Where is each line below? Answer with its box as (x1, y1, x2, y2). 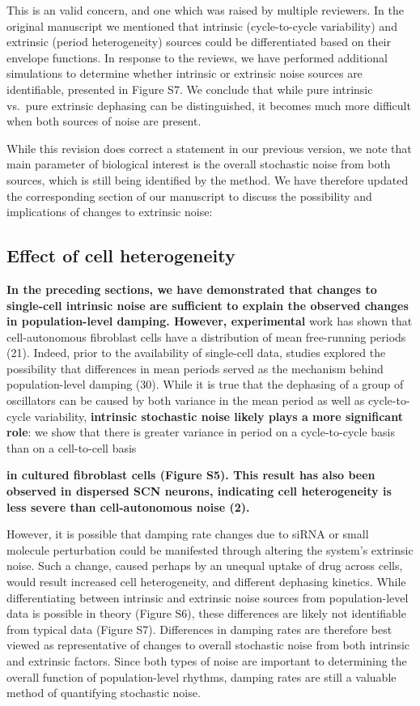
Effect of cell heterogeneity (6, 243, 235, 268)
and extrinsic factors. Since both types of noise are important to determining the (6, 652, 407, 669)
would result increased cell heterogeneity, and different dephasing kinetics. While (6, 573, 406, 590)
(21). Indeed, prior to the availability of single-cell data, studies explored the (6, 344, 386, 361)
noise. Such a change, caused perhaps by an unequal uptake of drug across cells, (6, 557, 403, 574)
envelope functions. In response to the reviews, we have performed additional (6, 49, 388, 66)
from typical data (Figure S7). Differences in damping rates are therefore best (6, 620, 392, 637)
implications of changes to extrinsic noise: (6, 203, 213, 220)
